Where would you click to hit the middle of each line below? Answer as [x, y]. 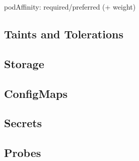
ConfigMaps [36, 93]
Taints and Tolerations [64, 34]
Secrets [23, 123]
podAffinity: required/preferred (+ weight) [70, 7]
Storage [24, 63]
